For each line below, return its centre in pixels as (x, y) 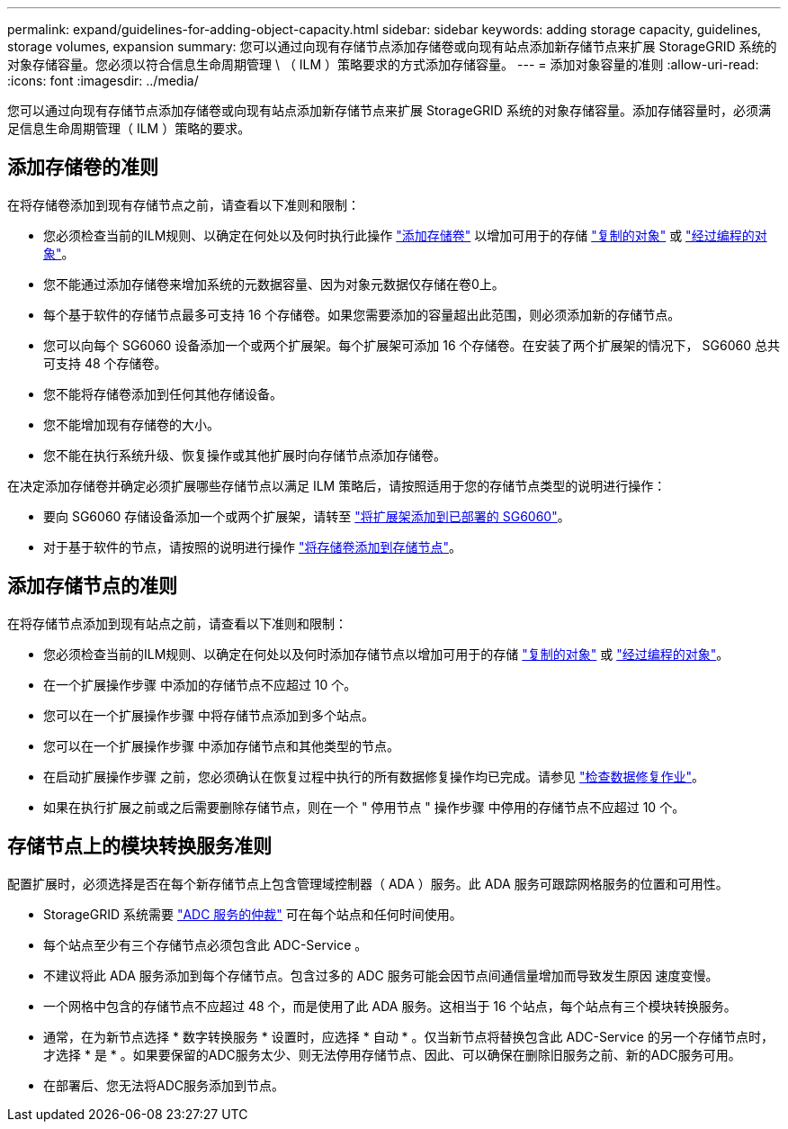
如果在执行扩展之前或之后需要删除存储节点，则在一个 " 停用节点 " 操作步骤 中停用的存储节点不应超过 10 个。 (364, 807)
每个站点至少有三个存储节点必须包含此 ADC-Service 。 (206, 944)
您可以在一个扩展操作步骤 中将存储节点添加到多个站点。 (209, 715)
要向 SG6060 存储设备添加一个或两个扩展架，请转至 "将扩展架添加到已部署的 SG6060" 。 (307, 516)
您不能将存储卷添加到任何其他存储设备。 (163, 393)
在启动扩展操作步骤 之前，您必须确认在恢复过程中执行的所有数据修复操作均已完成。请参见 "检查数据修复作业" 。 (374, 776)
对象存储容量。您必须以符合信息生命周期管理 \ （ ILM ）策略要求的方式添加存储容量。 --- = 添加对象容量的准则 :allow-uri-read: (383, 64)
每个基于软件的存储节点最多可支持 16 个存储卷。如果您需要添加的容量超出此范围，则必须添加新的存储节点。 (362, 314)
